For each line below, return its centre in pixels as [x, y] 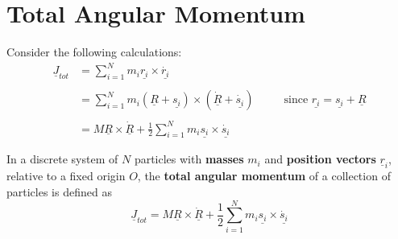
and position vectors [320, 159]
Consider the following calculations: [94, 52]
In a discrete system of [62, 159]
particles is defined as [59, 192]
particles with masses [189, 159]
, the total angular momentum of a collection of [264, 176]
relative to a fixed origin [66, 176]
